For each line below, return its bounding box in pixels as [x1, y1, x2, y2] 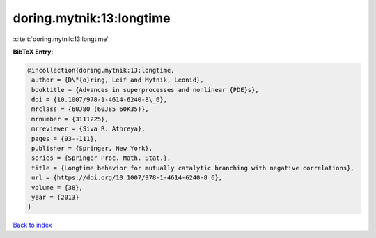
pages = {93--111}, [31, 135, 97, 142]
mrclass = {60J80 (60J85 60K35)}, [31, 105, 149, 113]
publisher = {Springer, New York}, [31, 144, 153, 153]
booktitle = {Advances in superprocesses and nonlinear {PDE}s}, [31, 86, 259, 94]
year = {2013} [31, 193, 79, 201]
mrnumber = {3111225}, [31, 115, 109, 123]
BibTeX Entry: [13, 47, 54, 56]
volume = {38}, [31, 184, 84, 191]
